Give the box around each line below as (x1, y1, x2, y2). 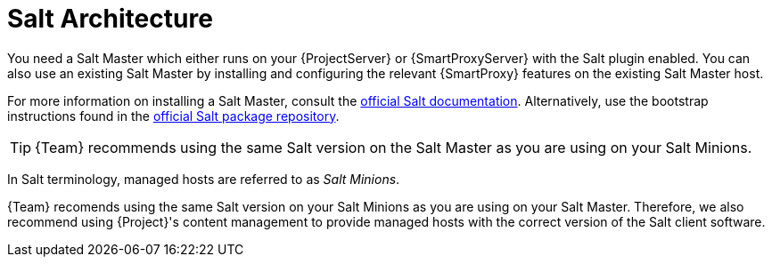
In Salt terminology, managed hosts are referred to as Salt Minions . (7, 171, 400, 187)
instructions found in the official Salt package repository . (7, 108, 340, 124)
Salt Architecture (7, 4, 213, 34)
